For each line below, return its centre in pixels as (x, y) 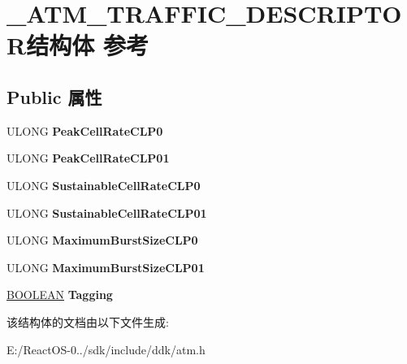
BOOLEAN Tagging (60, 295)
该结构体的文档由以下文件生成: (88, 321)
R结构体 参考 (78, 45)
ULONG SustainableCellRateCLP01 (107, 212)
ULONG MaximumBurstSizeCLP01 (106, 267)
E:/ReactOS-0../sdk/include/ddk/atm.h (106, 349)
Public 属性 (54, 96)
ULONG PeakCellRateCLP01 (88, 158)
